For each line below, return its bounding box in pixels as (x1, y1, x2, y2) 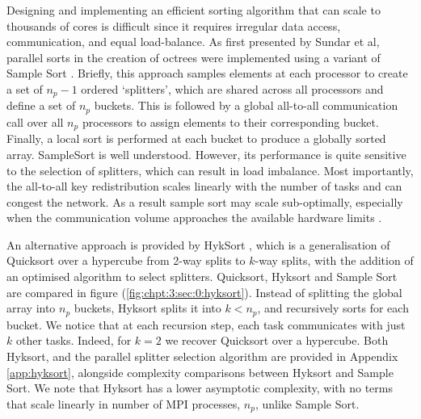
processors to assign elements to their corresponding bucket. (82, 113, 379, 130)
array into (6, 300, 56, 316)
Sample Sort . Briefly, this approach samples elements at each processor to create (6, 65, 408, 82)
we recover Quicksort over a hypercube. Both (165, 332, 389, 349)
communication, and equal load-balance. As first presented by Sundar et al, (6, 33, 380, 50)
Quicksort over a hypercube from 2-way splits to (6, 252, 246, 269)
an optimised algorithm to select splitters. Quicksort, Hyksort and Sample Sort (6, 268, 398, 285)
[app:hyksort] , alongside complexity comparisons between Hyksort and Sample (6, 363, 394, 380)
